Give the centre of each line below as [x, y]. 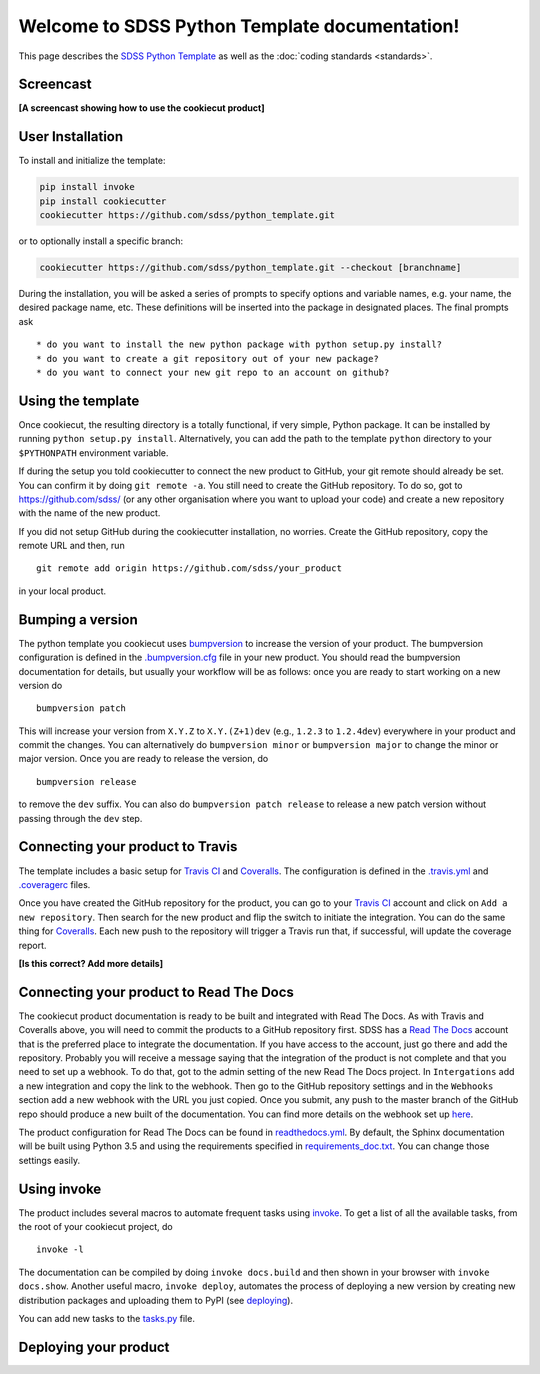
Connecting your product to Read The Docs [156, 991]
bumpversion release [86, 781]
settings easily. [49, 1160]
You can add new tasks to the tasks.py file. [106, 1318]
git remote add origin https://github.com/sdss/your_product [189, 568]
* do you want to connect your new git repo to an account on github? [213, 373]
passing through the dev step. [80, 818]
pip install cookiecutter [103, 201]
